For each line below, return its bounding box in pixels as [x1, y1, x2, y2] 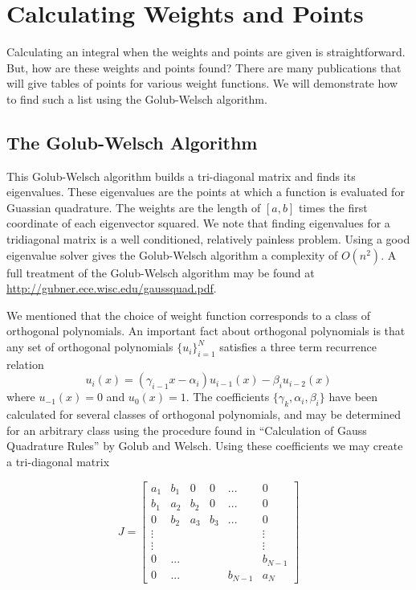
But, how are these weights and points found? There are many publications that [6, 59, 402, 76]
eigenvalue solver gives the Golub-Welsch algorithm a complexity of [6, 246, 338, 263]
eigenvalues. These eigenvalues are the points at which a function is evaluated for [6, 183, 405, 200]
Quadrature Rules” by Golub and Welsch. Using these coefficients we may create [6, 437, 403, 454]
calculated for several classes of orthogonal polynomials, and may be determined [6, 406, 401, 423]
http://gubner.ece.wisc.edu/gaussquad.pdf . [6, 280, 217, 297]
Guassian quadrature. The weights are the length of [6, 199, 261, 215]
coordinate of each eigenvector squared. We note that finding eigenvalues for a [6, 215, 390, 231]
